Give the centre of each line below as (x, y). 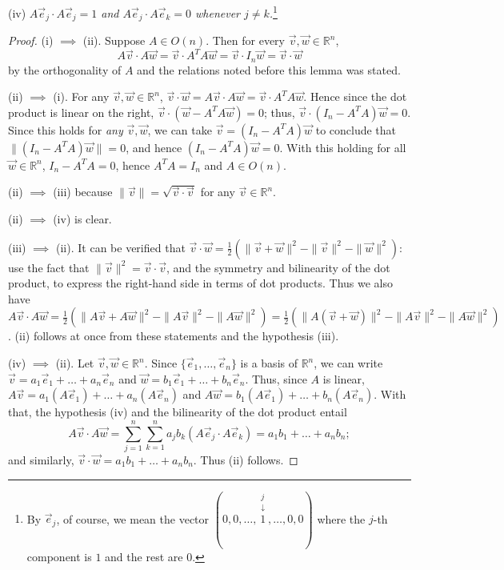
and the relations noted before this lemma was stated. (269, 69)
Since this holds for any (66, 129)
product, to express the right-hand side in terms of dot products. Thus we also (201, 283)
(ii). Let (75, 363)
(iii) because (83, 192)
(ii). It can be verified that (121, 247)
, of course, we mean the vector (133, 518)
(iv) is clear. (82, 219)
